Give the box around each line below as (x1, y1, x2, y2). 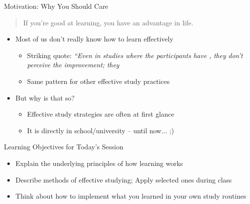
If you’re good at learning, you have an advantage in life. (23, 17, 193, 27)
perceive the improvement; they (27, 60, 120, 70)
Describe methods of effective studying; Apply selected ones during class (15, 174, 232, 184)
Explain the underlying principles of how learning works (15, 158, 183, 168)
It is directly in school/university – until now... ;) (27, 125, 174, 135)
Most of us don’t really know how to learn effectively (15, 34, 173, 44)
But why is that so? (15, 92, 75, 102)
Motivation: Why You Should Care (4, 1, 108, 11)
